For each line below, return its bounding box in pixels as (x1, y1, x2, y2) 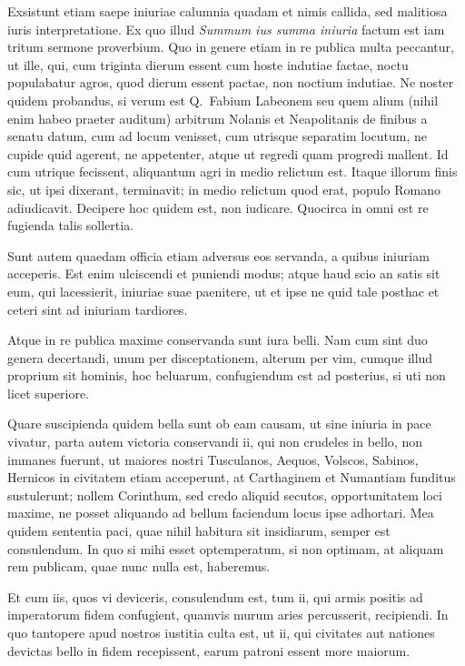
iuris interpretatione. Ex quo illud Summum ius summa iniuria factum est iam (7, 19, 445, 38)
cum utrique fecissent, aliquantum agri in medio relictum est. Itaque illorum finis (7, 162, 458, 181)
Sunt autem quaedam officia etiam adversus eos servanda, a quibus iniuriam (7, 246, 430, 265)
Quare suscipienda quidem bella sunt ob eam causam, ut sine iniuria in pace (7, 414, 431, 433)
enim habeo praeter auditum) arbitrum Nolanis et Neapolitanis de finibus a (7, 108, 428, 127)
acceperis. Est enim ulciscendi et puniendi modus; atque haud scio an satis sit (7, 264, 440, 283)
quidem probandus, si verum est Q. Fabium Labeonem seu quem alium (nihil (7, 90, 439, 109)
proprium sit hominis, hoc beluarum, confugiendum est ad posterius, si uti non (7, 366, 446, 385)
